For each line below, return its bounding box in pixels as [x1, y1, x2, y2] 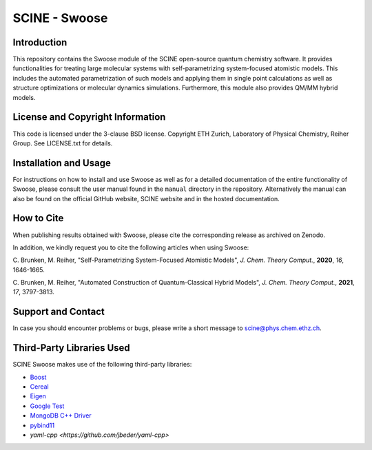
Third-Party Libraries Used [12, 342, 130, 354]
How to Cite [12, 212, 64, 224]
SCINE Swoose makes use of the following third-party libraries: [12, 360, 192, 369]
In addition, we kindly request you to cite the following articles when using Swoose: [12, 243, 249, 252]
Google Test [30, 402, 65, 410]
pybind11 [30, 421, 55, 429]
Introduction [12, 37, 68, 48]
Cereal [30, 382, 49, 391]
